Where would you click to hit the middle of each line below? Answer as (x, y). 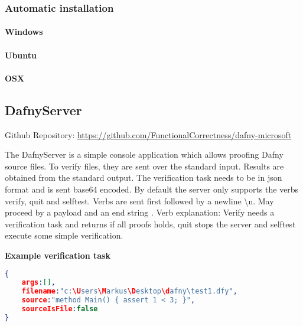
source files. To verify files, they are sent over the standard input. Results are (144, 166)
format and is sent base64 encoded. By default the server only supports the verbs (152, 189)
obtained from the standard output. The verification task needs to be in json (144, 177)
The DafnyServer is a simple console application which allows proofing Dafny (144, 154)
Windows (24, 32)
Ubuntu (21, 55)
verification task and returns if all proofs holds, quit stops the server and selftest (150, 224)
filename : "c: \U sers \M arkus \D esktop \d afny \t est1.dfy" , (129, 291)
